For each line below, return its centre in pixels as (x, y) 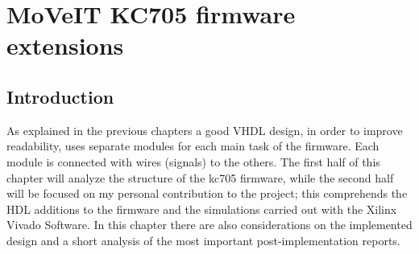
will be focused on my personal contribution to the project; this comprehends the (207, 193)
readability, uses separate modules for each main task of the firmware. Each (193, 146)
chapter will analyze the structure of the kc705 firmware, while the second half (200, 177)
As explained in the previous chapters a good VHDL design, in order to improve (205, 130)
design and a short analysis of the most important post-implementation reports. (203, 240)
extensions (65, 45)
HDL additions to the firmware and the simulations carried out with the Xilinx (202, 209)
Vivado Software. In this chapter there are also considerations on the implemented (209, 225)
